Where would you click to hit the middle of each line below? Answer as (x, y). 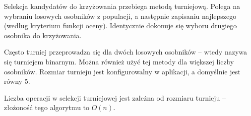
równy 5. (17, 81)
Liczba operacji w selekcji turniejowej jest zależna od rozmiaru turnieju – (115, 97)
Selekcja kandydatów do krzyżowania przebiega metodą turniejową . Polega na (122, 6)
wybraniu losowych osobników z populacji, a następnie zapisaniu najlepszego (120, 16)
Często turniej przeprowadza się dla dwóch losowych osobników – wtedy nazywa (125, 52)
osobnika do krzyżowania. (43, 35)
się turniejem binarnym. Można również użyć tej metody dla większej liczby (119, 61)
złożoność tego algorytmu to (47, 107)
